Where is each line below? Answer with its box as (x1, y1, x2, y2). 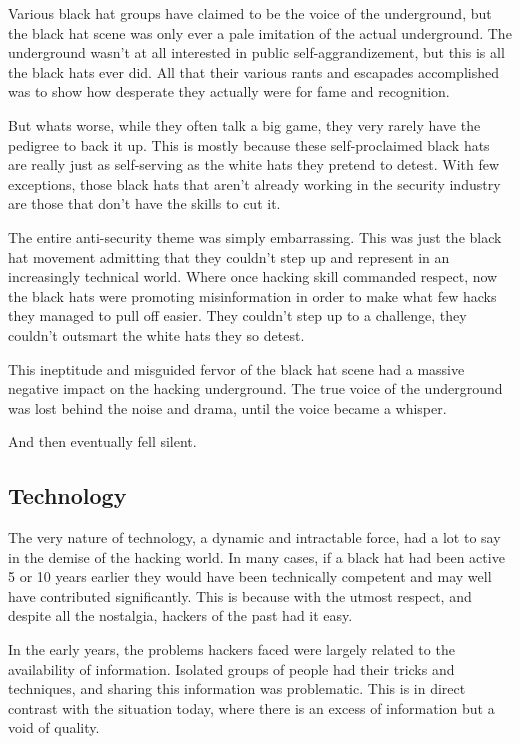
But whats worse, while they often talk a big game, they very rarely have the (8, 114, 481, 135)
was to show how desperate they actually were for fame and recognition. (8, 81, 450, 102)
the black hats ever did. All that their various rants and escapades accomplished (8, 61, 499, 82)
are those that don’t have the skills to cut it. (8, 193, 281, 214)
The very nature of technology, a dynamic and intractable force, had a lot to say (8, 527, 501, 548)
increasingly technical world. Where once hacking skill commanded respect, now (8, 266, 498, 287)
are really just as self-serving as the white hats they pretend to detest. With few (8, 154, 500, 175)
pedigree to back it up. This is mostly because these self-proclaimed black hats (8, 134, 490, 155)
